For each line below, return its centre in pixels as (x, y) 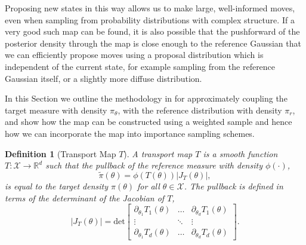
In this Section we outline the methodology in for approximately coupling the (146, 98)
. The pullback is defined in (234, 186)
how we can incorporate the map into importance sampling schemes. (130, 133)
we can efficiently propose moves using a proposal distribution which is (134, 55)
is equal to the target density (57, 186)
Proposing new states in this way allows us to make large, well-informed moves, (150, 8)
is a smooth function (240, 153)
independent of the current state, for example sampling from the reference (140, 66)
